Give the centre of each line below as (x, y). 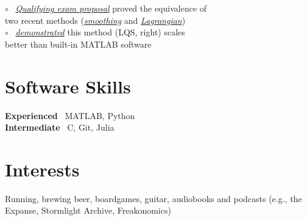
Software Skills (68, 86)
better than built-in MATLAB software (78, 44)
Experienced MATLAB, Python (70, 115)
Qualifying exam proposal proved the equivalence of (111, 8)
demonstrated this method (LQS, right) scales (100, 32)
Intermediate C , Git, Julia (60, 127)
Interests (42, 169)
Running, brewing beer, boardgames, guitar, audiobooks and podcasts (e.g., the (153, 198)
